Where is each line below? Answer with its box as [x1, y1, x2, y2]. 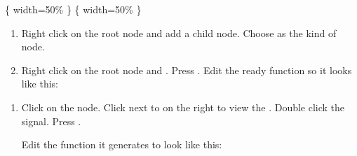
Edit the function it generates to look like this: [21, 137, 222, 152]
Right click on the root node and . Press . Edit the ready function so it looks [21, 62, 352, 77]
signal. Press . [21, 113, 81, 128]
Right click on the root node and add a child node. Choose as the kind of [21, 25, 337, 40]
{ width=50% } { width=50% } [5, 2, 142, 16]
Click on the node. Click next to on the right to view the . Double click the [21, 99, 345, 114]
